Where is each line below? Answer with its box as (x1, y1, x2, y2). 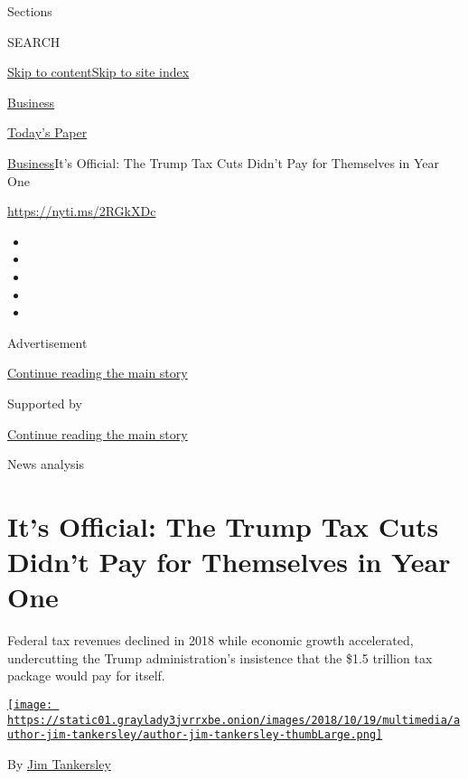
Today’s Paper (7, 123, 88, 142)
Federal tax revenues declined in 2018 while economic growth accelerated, (7, 631, 414, 650)
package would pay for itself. (7, 666, 165, 685)
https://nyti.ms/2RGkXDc (7, 202, 156, 221)
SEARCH (7, 32, 61, 51)
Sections (7, 2, 52, 20)
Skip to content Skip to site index (7, 62, 190, 81)
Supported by (7, 393, 82, 412)
